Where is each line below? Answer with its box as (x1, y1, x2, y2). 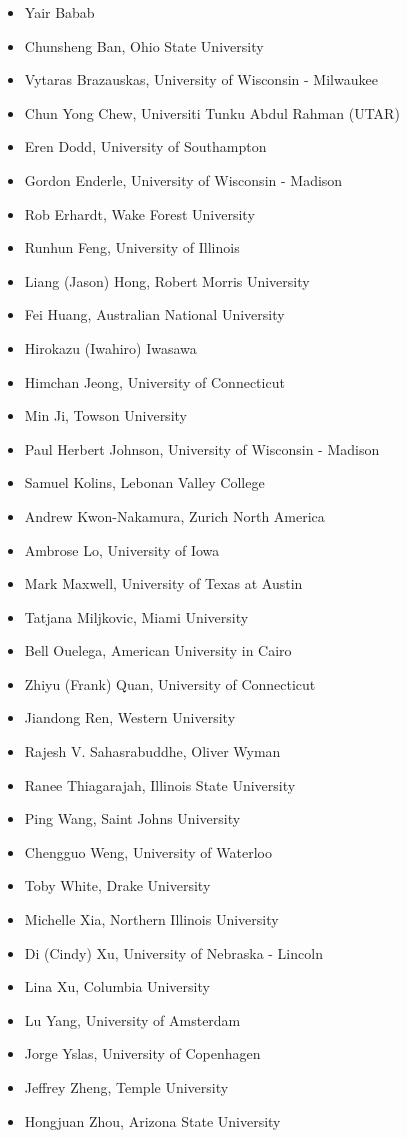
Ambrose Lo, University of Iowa (24, 539, 220, 560)
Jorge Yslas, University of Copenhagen (24, 1043, 261, 1064)
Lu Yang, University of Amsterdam (24, 1009, 241, 1030)
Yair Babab (24, 2, 95, 22)
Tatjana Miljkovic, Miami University (24, 606, 249, 627)
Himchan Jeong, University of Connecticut (24, 371, 285, 392)
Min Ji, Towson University (24, 405, 187, 426)
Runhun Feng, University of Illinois (24, 237, 240, 258)
